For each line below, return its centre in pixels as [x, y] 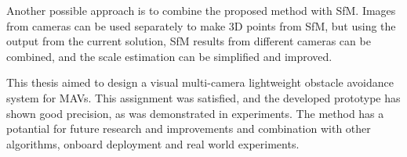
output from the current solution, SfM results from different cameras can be [189, 41]
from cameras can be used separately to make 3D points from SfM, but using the [201, 25]
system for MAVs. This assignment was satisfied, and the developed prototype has [203, 97]
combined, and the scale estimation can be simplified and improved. [169, 56]
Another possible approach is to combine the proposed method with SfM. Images [201, 10]
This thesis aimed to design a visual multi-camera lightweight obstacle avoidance [200, 82]
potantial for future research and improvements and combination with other [189, 128]
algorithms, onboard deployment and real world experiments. [153, 143]
